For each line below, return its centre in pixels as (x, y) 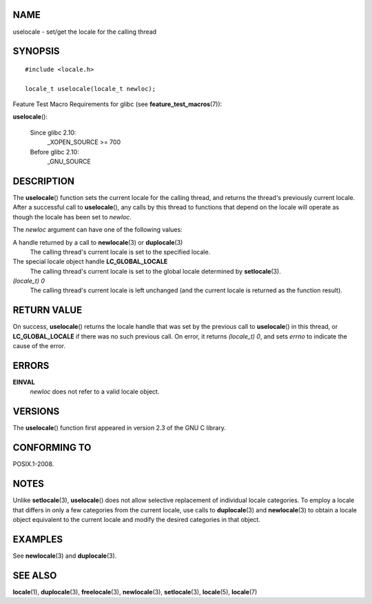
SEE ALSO (35, 575)
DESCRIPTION (44, 181)
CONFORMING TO (52, 448)
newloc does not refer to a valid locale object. (95, 392)
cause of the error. (39, 346)
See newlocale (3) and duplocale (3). (65, 556)
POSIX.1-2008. (33, 464)
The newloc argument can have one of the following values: (97, 230)
